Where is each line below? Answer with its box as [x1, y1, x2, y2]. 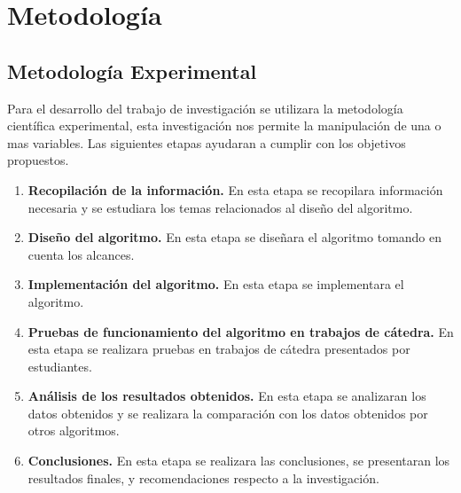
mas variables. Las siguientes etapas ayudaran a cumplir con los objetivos [7, 133, 406, 152]
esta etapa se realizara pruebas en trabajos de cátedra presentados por [27, 340, 410, 358]
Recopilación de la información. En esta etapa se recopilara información [27, 180, 443, 199]
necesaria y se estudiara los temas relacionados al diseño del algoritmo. [27, 198, 413, 216]
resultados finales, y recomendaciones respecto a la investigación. [27, 468, 379, 487]
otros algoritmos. [27, 421, 120, 440]
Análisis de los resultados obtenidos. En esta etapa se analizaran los [27, 387, 426, 405]
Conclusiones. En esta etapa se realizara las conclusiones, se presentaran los [27, 451, 450, 470]
